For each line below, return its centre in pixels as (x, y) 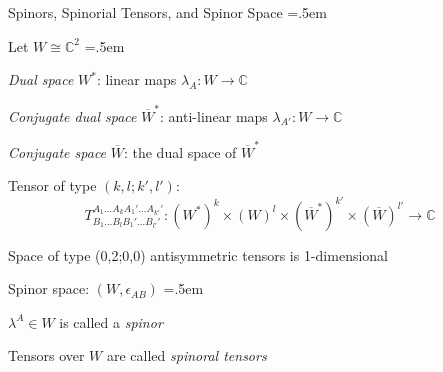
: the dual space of (180, 151)
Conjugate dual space (72, 115)
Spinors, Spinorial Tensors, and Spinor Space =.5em (167, 12)
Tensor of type (52, 185)
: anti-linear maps (214, 115)
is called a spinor (111, 321)
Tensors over (46, 355)
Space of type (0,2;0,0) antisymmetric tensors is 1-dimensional (198, 254)
